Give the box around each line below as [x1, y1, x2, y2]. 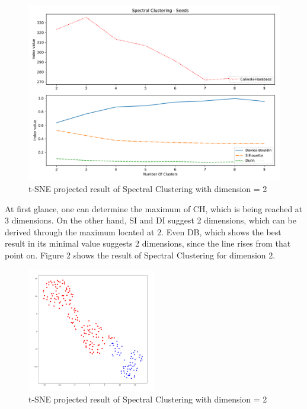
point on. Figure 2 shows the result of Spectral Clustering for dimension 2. [5, 249, 276, 261]
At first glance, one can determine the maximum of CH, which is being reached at [5, 202, 303, 215]
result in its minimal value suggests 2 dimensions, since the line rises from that [5, 237, 291, 250]
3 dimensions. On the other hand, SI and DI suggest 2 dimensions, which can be [5, 214, 296, 226]
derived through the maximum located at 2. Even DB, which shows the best [5, 225, 282, 238]
